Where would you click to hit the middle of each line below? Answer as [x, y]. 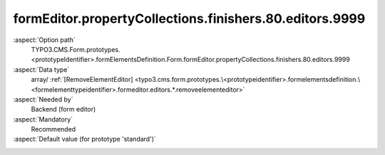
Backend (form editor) [63, 109]
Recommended [53, 129]
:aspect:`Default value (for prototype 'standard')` [85, 139]
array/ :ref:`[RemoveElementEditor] [82, 80]
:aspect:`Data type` [41, 69]
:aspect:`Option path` [44, 40]
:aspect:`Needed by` [43, 99]
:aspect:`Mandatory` [43, 119]
